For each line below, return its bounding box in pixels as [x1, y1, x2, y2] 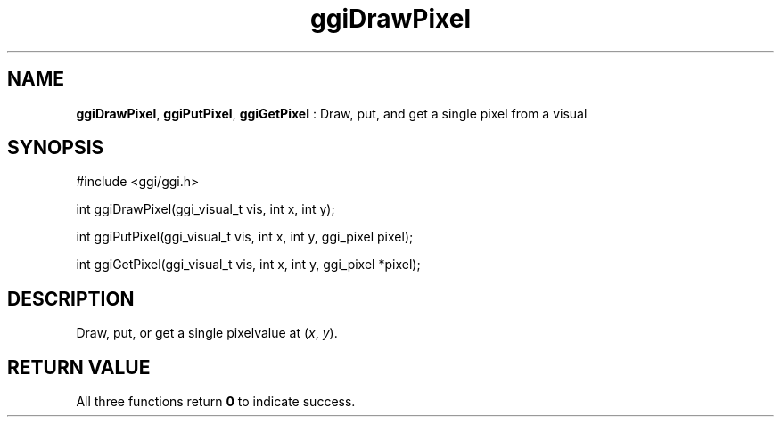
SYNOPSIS [7, 136, 104, 159]
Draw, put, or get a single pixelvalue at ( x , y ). [76, 325, 338, 341]
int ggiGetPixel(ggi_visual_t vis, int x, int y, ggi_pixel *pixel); [76, 257, 421, 273]
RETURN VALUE [7, 355, 151, 379]
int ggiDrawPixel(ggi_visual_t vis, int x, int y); [76, 201, 335, 217]
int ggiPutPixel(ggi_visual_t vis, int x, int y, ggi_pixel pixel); [76, 229, 414, 245]
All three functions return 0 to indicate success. [76, 394, 356, 410]
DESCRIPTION [7, 287, 135, 310]
